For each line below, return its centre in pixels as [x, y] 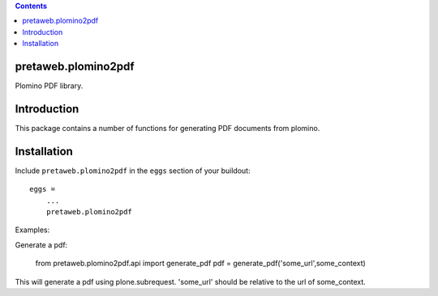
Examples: [32, 230]
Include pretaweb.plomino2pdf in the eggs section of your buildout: [133, 171]
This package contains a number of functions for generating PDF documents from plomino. [167, 128]
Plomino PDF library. [49, 86]
